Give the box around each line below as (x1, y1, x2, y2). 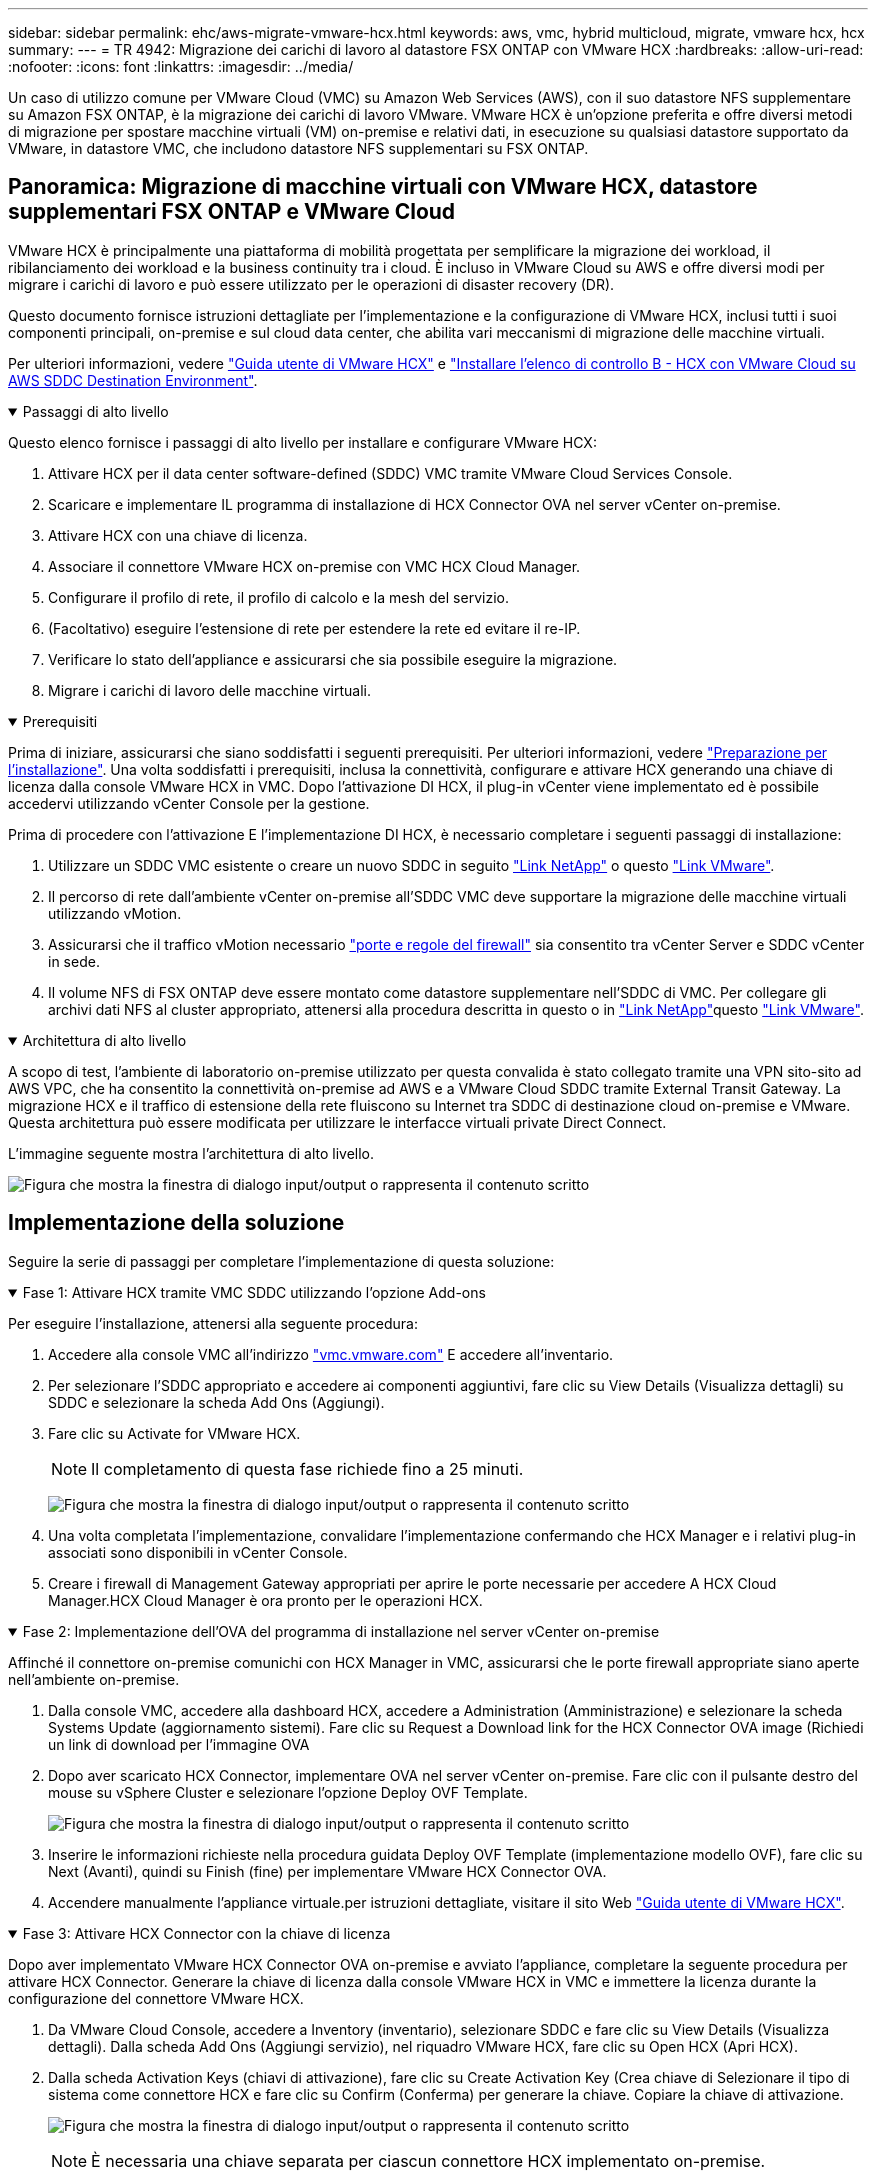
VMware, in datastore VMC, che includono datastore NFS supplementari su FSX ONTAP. (8, 140, 589, 157)
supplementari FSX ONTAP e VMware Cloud (8, 199, 456, 225)
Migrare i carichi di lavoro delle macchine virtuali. (48, 681, 371, 699)
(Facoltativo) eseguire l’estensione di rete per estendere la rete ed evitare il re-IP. (48, 619, 581, 637)
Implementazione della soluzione (8, 1210, 345, 1236)
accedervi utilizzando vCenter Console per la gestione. (8, 794, 370, 812)
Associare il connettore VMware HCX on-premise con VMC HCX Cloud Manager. (48, 557, 581, 575)
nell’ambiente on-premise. (8, 1670, 180, 1688)
